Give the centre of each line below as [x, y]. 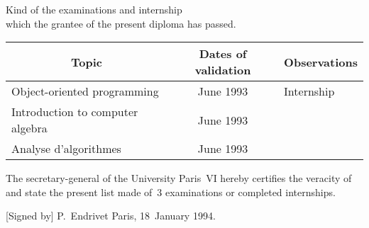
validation [223, 70]
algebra [29, 128]
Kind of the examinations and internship [94, 9]
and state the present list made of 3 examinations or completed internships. [171, 192]
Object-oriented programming [85, 91]
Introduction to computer [75, 112]
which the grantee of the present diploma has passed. [121, 23]
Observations [321, 62]
